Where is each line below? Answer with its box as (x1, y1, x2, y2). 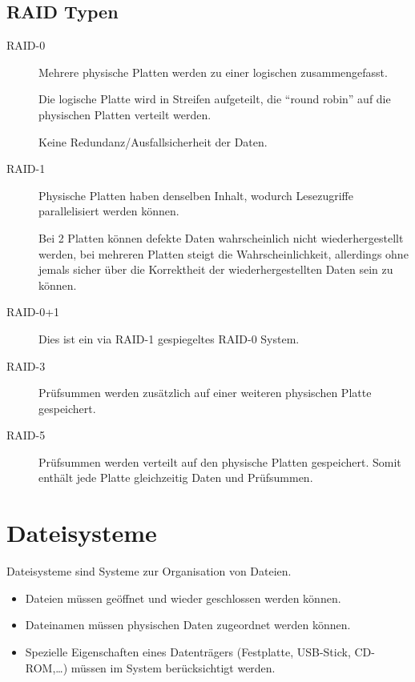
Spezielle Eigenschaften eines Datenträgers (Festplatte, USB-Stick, (25, 643, 351, 660)
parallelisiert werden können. (38, 203, 179, 219)
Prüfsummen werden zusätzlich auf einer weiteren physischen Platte (38, 384, 372, 401)
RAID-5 (6, 427, 46, 443)
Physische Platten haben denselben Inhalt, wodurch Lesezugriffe (38, 187, 353, 203)
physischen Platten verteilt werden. (38, 106, 212, 122)
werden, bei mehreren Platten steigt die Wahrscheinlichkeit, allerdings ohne (38, 245, 409, 262)
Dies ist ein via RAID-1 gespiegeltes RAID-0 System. (38, 330, 300, 347)
